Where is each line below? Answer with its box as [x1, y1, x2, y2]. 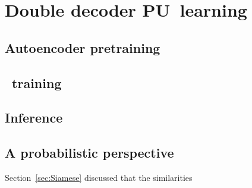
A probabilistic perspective [5, 143, 174, 162]
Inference [5, 108, 63, 127]
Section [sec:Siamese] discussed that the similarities [5, 171, 193, 183]
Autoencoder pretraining [5, 38, 160, 57]
